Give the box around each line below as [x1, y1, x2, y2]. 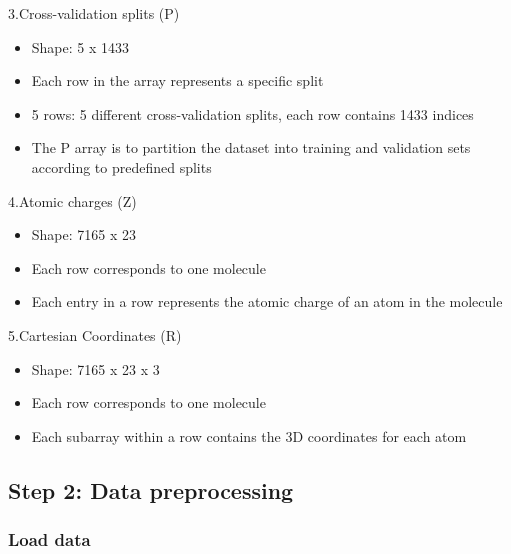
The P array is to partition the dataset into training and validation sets [31, 137, 471, 158]
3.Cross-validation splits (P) [8, 3, 180, 23]
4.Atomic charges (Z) [8, 190, 137, 211]
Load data [8, 527, 91, 552]
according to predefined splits [31, 156, 212, 177]
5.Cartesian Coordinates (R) [8, 324, 182, 345]
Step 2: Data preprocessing [8, 474, 294, 505]
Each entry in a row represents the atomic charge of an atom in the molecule [31, 291, 503, 312]
